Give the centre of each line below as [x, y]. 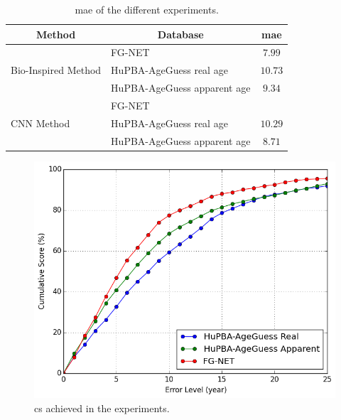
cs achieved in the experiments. [102, 408]
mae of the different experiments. [147, 9]
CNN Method [40, 123]
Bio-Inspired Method [56, 70]
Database [180, 34]
